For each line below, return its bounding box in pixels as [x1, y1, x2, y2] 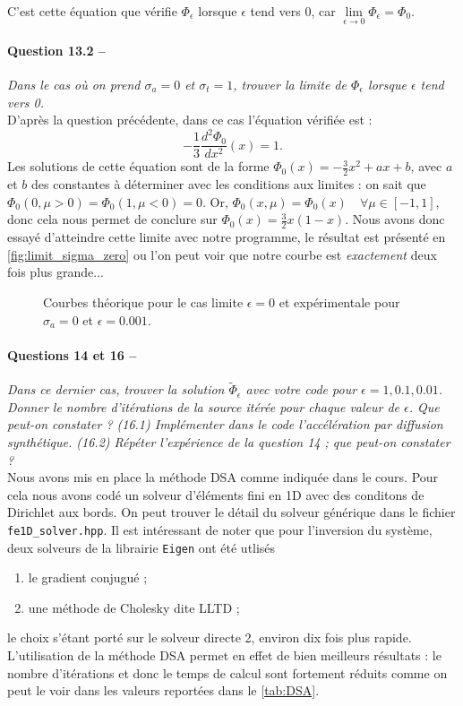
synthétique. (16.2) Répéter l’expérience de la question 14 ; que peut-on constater [7, 432, 450, 451]
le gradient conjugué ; [28, 568, 148, 587]
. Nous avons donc [345, 210, 445, 228]
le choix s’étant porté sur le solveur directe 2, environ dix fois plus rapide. [7, 628, 412, 647]
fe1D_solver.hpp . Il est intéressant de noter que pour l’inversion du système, [7, 520, 433, 538]
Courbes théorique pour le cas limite [43, 292, 244, 311]
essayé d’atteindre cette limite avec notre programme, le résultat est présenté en [7, 228, 446, 246]
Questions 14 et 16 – [7, 345, 137, 364]
